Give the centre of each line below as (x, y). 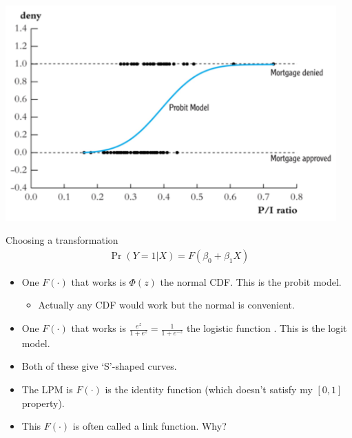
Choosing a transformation (62, 240)
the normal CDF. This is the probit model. (251, 281)
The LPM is (47, 389)
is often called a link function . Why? (149, 426)
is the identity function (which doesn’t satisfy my (209, 389)
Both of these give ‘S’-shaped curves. (99, 366)
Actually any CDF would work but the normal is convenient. (166, 305)
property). (43, 403)
